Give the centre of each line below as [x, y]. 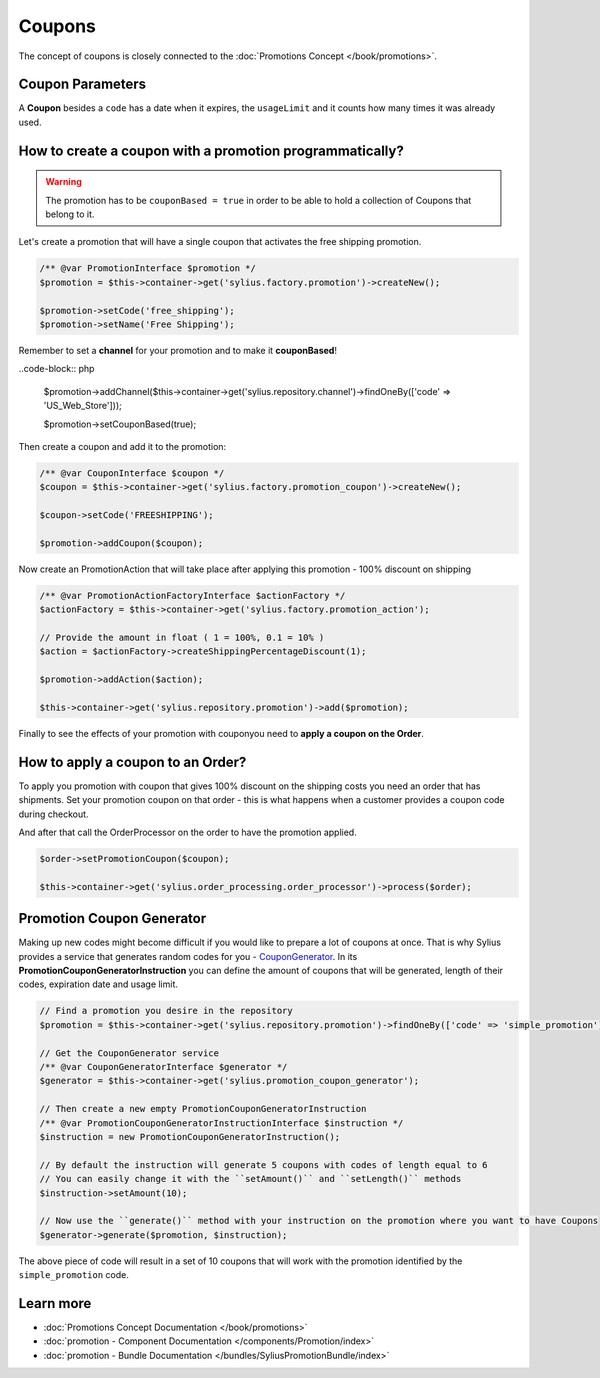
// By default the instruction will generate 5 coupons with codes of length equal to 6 [264, 1164]
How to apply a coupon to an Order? [132, 761]
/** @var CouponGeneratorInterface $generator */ [163, 1066]
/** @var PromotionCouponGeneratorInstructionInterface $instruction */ [221, 1123]
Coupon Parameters [82, 84]
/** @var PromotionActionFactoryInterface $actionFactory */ [192, 595]
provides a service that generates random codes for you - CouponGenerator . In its [188, 956]
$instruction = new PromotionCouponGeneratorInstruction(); [190, 1136]
